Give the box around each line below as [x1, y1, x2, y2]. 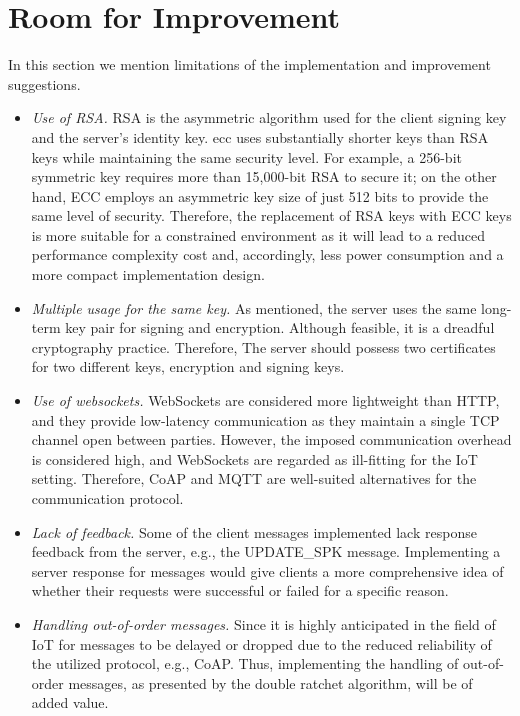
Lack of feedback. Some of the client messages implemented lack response [31, 521, 477, 542]
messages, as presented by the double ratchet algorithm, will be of [68, 672, 473, 693]
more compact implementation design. [31, 264, 265, 285]
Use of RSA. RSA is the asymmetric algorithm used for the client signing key [31, 107, 507, 128]
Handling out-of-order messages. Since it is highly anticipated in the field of [31, 613, 496, 634]
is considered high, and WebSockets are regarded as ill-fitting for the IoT [31, 448, 478, 469]
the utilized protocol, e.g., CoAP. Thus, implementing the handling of [31, 653, 459, 674]
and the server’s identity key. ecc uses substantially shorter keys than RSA [31, 126, 489, 147]
